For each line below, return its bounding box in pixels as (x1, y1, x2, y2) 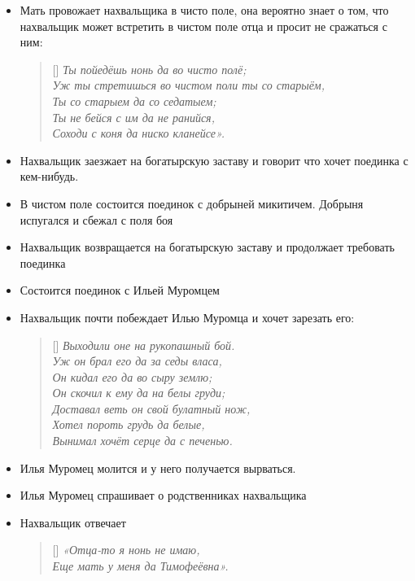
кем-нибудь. (20, 168, 79, 185)
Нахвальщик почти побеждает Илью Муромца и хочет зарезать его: (20, 308, 355, 325)
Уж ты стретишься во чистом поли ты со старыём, (52, 76, 325, 94)
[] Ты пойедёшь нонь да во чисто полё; (52, 60, 247, 77)
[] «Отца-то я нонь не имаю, (52, 541, 200, 558)
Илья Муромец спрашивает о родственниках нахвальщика (20, 487, 307, 504)
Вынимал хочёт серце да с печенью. (52, 432, 233, 449)
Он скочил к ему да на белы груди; (52, 384, 225, 401)
